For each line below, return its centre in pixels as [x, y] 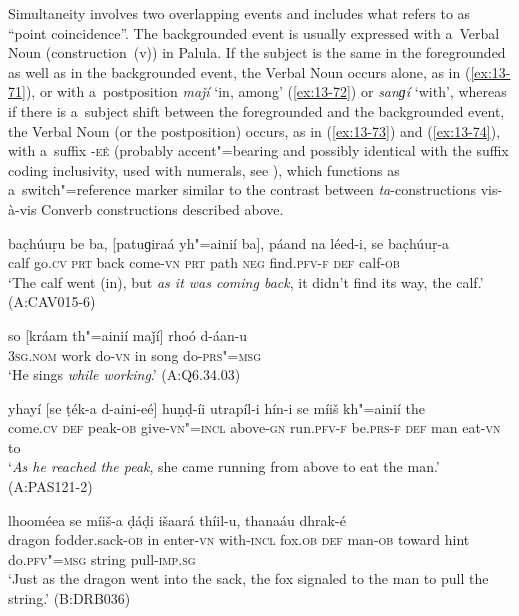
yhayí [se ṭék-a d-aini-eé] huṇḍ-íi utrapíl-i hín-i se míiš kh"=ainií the [216, 407]
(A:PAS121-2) [50, 486]
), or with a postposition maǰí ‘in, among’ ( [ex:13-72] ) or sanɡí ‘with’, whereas [266, 91]
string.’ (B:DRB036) [69, 598]
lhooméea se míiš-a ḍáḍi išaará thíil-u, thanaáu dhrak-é [177, 519]
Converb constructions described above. [162, 208]
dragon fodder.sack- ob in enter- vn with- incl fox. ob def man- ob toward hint [239, 539]
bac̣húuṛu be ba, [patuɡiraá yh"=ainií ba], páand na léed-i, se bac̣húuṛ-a [229, 242]
